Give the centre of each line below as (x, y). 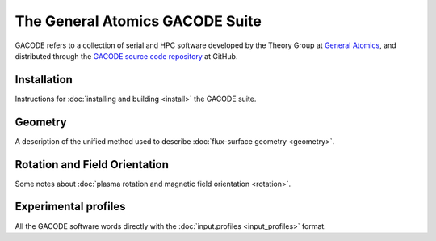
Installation (44, 80)
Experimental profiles (70, 207)
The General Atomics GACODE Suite (138, 21)
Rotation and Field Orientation (92, 165)
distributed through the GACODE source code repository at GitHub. (126, 56)
